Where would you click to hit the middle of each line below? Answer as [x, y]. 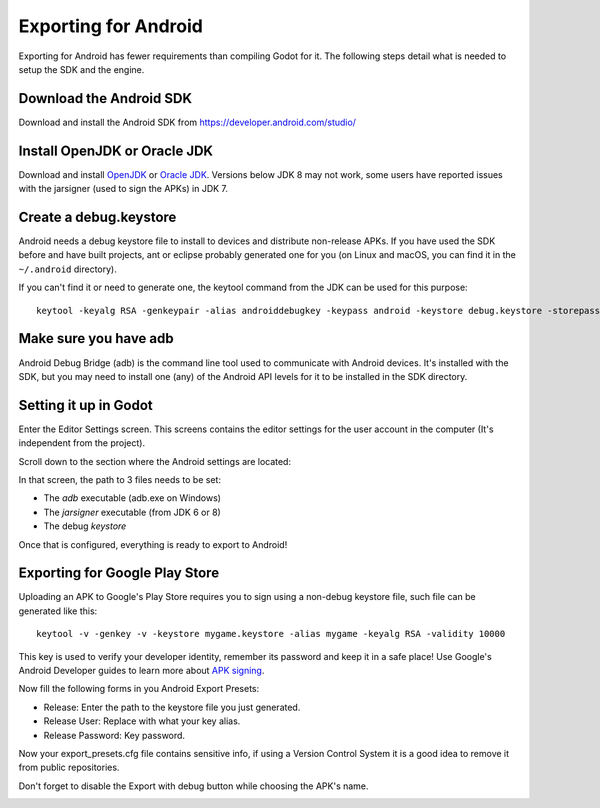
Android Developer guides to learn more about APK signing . [141, 671]
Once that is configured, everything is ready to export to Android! [153, 544]
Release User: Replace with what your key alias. [142, 721]
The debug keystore [85, 526]
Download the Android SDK [105, 98]
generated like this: [58, 611]
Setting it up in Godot [86, 405]
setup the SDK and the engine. [81, 69]
